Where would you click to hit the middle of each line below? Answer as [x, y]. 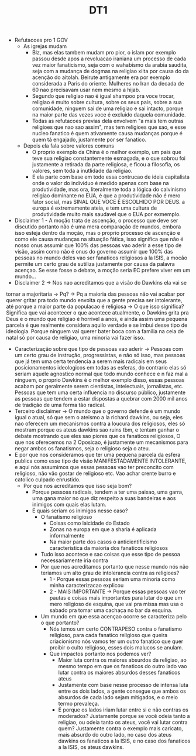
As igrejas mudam [45, 46]
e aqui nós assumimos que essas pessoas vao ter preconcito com [94, 467]
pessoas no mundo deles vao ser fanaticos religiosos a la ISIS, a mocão [101, 258]
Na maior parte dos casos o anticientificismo [103, 542]
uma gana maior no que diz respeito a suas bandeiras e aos [104, 498]
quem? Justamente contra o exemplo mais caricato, [121, 728]
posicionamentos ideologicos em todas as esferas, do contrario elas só [100, 368]
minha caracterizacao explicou [87, 586]
